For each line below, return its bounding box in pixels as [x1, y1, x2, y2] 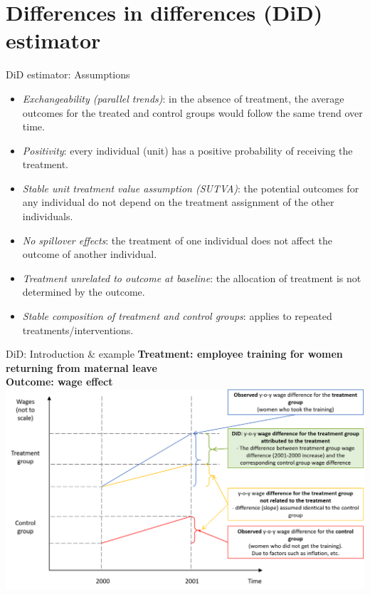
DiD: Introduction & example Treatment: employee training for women [6, 346, 343, 361]
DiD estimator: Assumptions [6, 67, 130, 82]
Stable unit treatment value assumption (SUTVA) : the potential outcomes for [22, 180, 359, 195]
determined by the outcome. [22, 284, 145, 299]
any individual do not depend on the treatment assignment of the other [22, 195, 334, 209]
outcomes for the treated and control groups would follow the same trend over [22, 105, 363, 120]
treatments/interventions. [22, 322, 134, 337]
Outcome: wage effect [6, 374, 113, 389]
